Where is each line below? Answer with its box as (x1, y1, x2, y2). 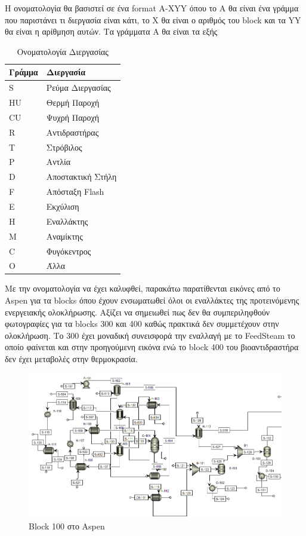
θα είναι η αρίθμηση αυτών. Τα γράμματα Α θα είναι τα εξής (5, 25, 218, 38)
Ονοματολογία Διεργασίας (17, 45, 109, 57)
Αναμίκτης (46, 229, 83, 242)
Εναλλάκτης (46, 215, 88, 227)
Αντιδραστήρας (46, 125, 99, 138)
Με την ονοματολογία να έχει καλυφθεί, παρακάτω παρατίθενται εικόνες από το (5, 282, 280, 295)
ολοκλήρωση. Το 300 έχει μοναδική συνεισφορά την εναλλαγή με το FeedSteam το (5, 329, 295, 341)
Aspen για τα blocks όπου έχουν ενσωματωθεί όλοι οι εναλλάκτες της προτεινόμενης (5, 294, 299, 307)
